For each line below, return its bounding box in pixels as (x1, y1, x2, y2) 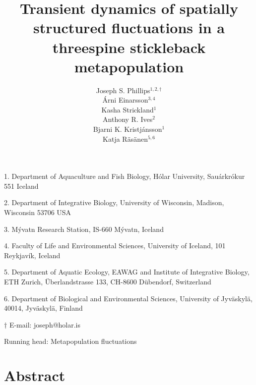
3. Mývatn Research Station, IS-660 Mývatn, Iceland (4, 223, 164, 234)
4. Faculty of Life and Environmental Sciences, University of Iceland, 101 (4, 240, 226, 251)
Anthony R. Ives (103, 114, 153, 124)
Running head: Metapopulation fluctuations (4, 336, 137, 346)
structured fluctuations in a (33, 17, 225, 38)
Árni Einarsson (102, 95, 148, 105)
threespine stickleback (52, 37, 206, 57)
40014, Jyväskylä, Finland (4, 303, 83, 313)
